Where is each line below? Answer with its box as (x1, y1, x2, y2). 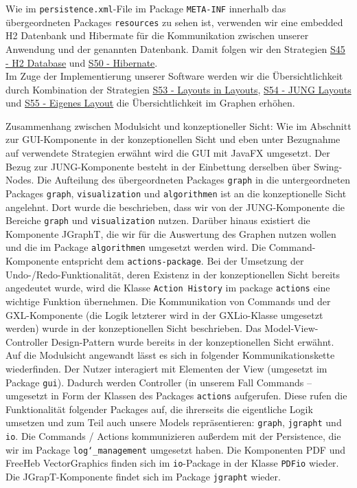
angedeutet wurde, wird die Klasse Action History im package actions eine (5, 280, 330, 295)
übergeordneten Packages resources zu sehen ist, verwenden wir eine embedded (5, 14, 343, 29)
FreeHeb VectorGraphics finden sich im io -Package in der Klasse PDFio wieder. (5, 456, 339, 470)
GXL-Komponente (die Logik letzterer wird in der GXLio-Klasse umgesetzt (5, 307, 323, 322)
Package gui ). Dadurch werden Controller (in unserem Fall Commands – (5, 375, 312, 389)
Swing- (314, 159, 343, 173)
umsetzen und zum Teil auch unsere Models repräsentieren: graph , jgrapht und (5, 415, 342, 430)
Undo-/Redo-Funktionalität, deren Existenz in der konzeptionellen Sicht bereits (5, 267, 341, 281)
